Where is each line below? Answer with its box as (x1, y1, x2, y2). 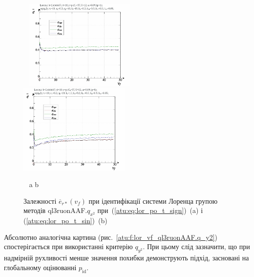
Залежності (23, 195, 57, 206)
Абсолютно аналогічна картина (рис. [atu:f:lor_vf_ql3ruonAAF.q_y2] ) (4, 232, 218, 242)
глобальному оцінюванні (4, 262, 77, 272)
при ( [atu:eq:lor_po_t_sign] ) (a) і (97, 205, 203, 215)
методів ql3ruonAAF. (23, 205, 87, 215)
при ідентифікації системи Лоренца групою (88, 195, 218, 206)
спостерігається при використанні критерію (4, 241, 133, 252)
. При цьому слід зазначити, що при (143, 241, 250, 252)
